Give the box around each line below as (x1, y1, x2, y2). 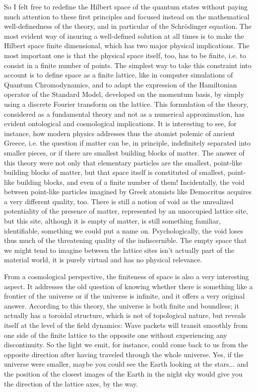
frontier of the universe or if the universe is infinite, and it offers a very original (4, 291, 245, 301)
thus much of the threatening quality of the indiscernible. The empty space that (4, 235, 247, 245)
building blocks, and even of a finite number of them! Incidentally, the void (16, 176, 245, 187)
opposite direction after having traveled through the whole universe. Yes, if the (4, 349, 244, 359)
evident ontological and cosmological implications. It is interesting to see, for (4, 118, 237, 129)
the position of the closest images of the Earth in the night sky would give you (4, 368, 243, 379)
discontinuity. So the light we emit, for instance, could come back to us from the (4, 339, 248, 350)
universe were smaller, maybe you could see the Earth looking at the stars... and (4, 359, 249, 369)
